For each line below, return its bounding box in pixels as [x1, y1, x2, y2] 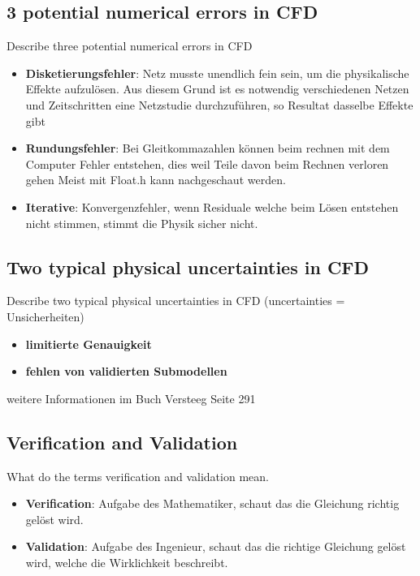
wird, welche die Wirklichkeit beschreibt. [25, 553, 228, 570]
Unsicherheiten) [6, 307, 84, 325]
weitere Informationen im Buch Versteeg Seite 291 [6, 389, 256, 406]
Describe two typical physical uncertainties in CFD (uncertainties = [6, 292, 345, 309]
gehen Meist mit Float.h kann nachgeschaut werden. [25, 171, 286, 188]
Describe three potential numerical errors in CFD [6, 37, 253, 54]
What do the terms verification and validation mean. [6, 467, 269, 484]
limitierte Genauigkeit [25, 335, 152, 352]
